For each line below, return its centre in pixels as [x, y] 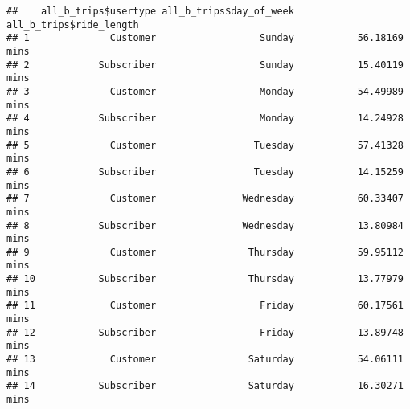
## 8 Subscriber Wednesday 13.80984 [205, 225]
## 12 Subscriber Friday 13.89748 [205, 332]
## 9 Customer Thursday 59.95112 [205, 252]
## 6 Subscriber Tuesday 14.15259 [205, 172]
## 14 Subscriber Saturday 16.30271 [205, 386]
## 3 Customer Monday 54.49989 [205, 91]
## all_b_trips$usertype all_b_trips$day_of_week [150, 11]
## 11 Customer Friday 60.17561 [205, 306]
